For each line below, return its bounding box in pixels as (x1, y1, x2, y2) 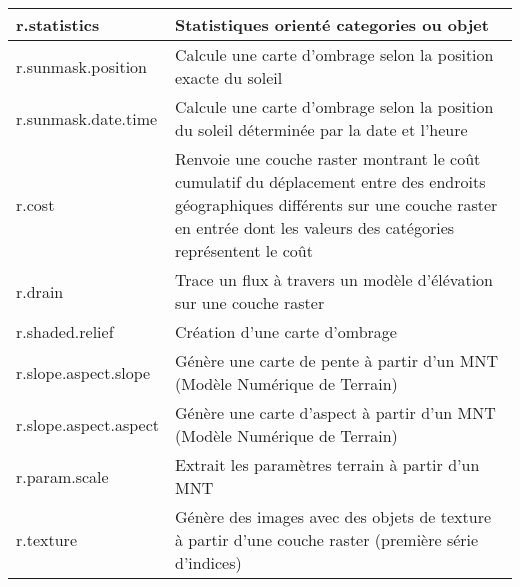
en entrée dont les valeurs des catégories (174, 216, 455, 239)
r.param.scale (16, 464, 109, 488)
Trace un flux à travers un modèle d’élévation (174, 268, 493, 291)
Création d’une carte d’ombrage (174, 320, 397, 343)
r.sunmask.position (16, 54, 148, 78)
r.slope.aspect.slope (16, 360, 151, 384)
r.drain (16, 279, 64, 303)
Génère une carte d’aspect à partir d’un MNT (174, 401, 496, 424)
